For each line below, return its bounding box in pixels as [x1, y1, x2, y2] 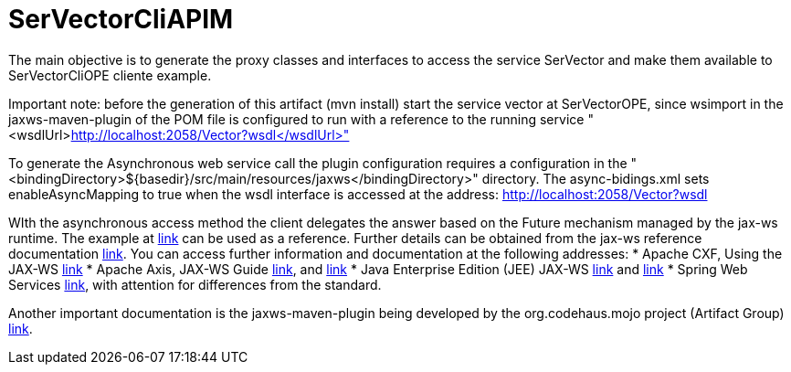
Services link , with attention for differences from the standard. [8, 276, 382, 292]
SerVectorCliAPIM [8, 4, 234, 35]
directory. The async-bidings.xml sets [481, 170, 710, 186]
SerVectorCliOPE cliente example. [8, 67, 212, 83]
